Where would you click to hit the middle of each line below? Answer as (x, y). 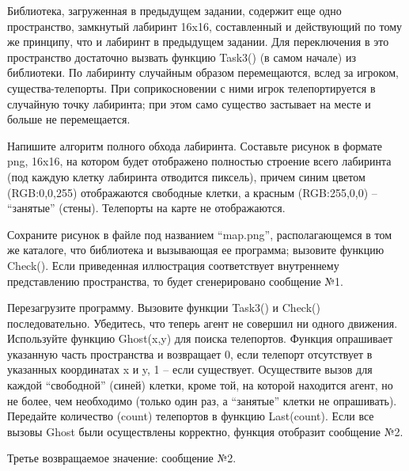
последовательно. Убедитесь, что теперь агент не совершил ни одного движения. (203, 323)
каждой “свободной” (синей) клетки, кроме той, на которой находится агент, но (200, 385)
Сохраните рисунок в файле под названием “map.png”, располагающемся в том (200, 234)
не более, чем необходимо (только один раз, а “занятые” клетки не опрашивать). (202, 400)
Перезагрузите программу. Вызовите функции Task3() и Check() (164, 308)
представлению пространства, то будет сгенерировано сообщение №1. (175, 281)
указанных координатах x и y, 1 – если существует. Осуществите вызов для (190, 369)
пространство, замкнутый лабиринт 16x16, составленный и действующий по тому (205, 26)
